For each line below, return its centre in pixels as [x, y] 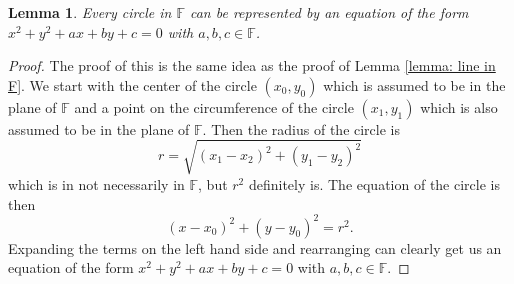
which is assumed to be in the [414, 84]
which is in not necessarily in [96, 183]
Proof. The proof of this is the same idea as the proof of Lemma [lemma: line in [252, 65]
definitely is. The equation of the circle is [374, 183]
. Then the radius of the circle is [301, 128]
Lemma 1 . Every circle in [90, 12]
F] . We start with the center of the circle [132, 84]
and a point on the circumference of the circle [214, 106]
